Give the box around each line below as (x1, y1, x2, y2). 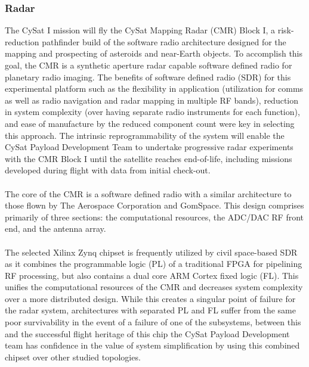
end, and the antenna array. (5, 222, 106, 235)
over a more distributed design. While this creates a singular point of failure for (5, 292, 296, 304)
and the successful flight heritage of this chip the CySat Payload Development (5, 327, 290, 340)
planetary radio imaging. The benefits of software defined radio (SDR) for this (5, 70, 291, 83)
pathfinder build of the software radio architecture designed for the (42, 35, 286, 48)
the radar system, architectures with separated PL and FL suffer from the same (5, 304, 296, 316)
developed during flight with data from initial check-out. (5, 164, 211, 176)
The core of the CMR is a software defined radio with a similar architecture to (5, 187, 292, 200)
